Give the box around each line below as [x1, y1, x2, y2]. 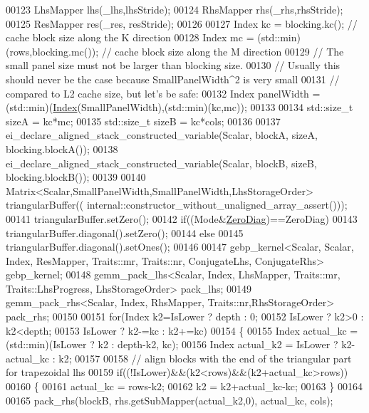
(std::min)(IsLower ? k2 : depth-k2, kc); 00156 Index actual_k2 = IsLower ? [6, 337, 338, 352]
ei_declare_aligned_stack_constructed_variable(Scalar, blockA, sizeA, [6, 127, 318, 142]
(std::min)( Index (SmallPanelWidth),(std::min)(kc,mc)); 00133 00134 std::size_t [6, 100, 353, 115]
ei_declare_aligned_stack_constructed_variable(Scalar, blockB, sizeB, [6, 155, 317, 170]
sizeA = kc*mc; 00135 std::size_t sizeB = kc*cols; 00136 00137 [6, 113, 281, 128]
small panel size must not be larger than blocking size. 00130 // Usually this [6, 58, 341, 73]
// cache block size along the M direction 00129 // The [101, 43, 344, 58]
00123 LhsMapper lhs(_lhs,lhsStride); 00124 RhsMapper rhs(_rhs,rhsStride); [6, 2, 343, 16]
